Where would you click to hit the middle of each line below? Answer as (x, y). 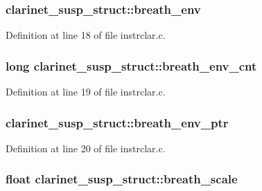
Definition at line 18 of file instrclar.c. (86, 35)
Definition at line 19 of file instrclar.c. (86, 92)
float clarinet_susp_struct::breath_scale (122, 179)
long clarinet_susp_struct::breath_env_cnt (131, 65)
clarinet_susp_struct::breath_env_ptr (117, 122)
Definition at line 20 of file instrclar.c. (86, 148)
